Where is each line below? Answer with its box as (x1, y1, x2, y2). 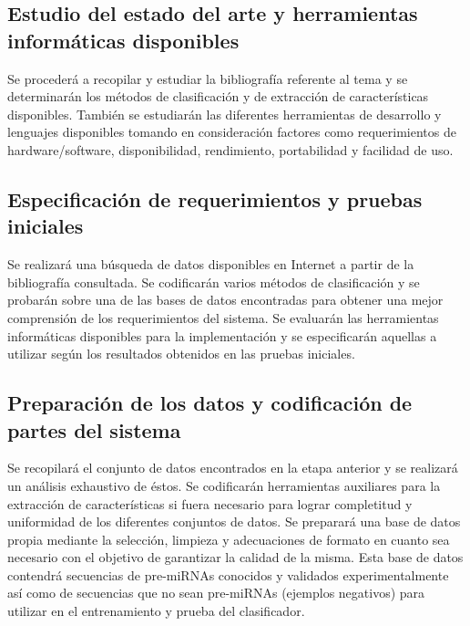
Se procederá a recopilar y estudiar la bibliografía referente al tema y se (7, 68, 408, 88)
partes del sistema (7, 415, 181, 443)
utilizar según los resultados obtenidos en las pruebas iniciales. (7, 344, 355, 363)
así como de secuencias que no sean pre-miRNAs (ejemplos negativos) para (7, 583, 425, 602)
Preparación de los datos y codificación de (7, 389, 413, 417)
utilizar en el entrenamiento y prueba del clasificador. (7, 601, 305, 621)
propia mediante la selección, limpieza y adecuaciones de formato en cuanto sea (7, 529, 450, 548)
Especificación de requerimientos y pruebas (7, 184, 423, 213)
